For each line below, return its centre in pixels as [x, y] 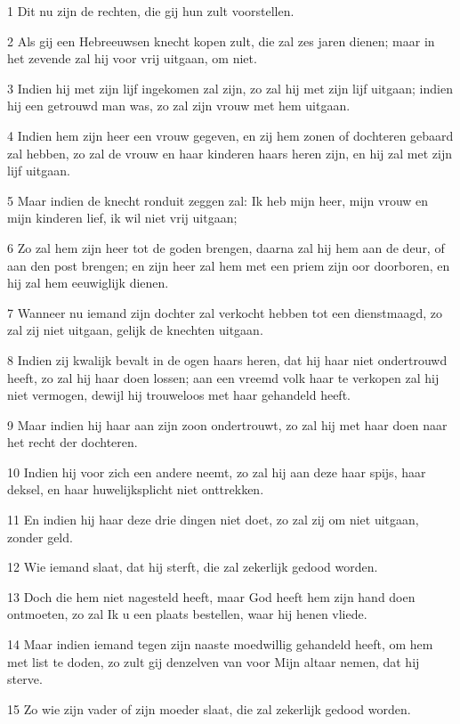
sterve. [25, 679]
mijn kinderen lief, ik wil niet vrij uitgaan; [122, 218]
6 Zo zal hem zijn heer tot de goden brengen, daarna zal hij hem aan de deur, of [226, 247]
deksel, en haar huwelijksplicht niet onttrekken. [136, 489]
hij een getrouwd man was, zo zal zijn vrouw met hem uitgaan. [179, 106]
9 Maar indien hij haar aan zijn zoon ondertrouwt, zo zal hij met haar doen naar [227, 424]
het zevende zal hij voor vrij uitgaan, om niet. [132, 58]
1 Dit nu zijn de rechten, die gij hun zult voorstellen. [151, 11]
